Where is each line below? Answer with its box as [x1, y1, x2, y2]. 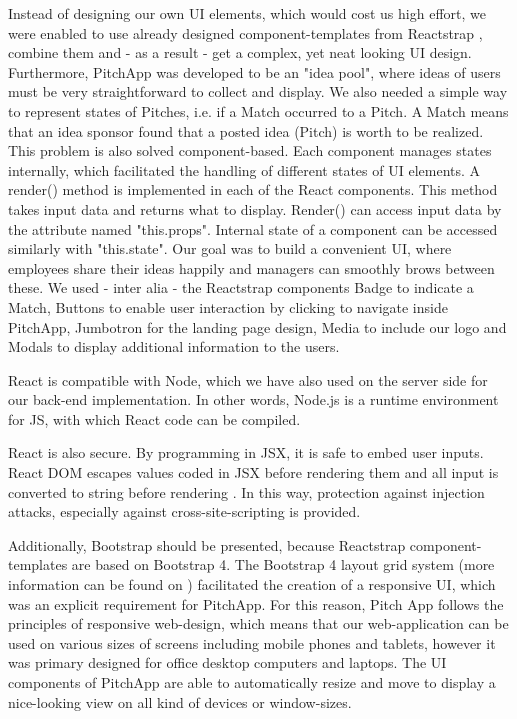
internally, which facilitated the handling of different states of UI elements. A [8, 159, 481, 180]
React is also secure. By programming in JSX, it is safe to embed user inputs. [8, 442, 484, 463]
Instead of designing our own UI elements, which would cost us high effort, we [8, 3, 486, 23]
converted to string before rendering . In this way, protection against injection [8, 481, 485, 502]
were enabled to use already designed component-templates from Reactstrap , [8, 22, 483, 43]
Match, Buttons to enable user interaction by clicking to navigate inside [8, 296, 448, 317]
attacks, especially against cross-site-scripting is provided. [8, 501, 361, 522]
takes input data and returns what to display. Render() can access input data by [8, 198, 502, 219]
